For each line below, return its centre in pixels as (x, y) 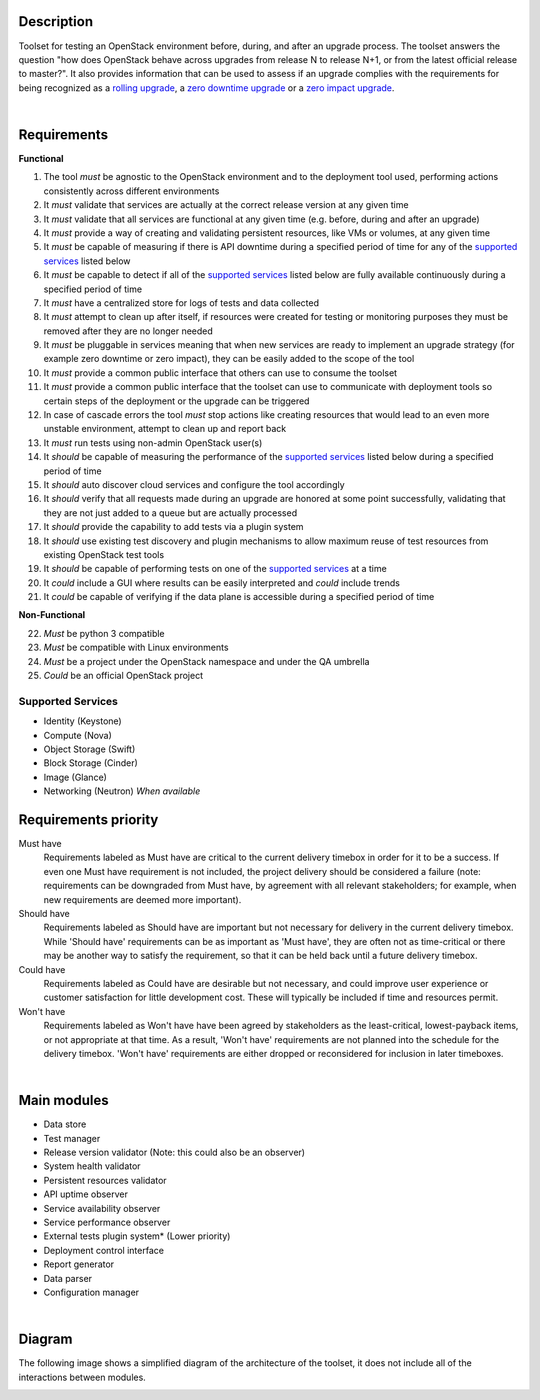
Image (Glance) (75, 777)
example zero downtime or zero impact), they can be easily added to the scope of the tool (229, 359)
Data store (65, 1124)
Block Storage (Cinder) (91, 763)
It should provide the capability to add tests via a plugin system (173, 527)
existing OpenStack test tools (104, 554)
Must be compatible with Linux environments (136, 647)
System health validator (92, 1166)
